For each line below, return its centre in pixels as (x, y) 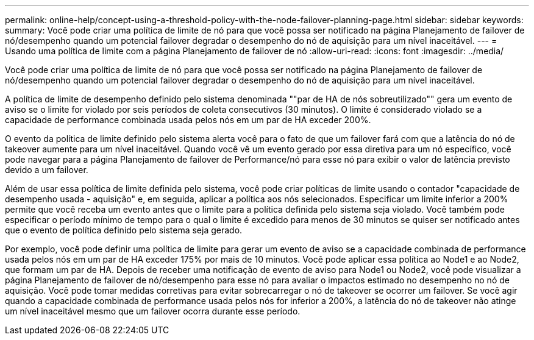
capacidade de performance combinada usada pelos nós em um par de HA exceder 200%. (188, 120)
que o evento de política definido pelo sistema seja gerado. (124, 230)
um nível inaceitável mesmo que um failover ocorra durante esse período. (153, 311)
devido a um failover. (47, 170)
